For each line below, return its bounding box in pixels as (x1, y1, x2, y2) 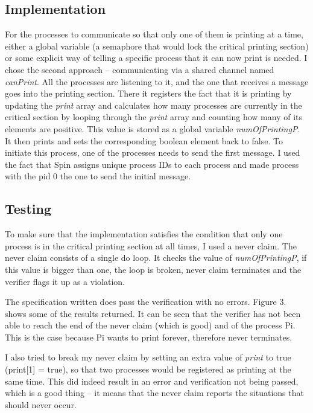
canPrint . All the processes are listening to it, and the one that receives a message (5, 75, 309, 88)
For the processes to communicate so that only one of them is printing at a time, (5, 28, 303, 40)
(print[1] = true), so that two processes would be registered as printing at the (5, 363, 291, 376)
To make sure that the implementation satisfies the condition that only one (5, 228, 283, 240)
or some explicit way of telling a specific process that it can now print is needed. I (5, 51, 308, 64)
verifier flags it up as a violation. (5, 275, 125, 287)
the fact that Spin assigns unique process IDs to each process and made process (5, 158, 299, 170)
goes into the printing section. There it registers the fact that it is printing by (5, 87, 292, 100)
